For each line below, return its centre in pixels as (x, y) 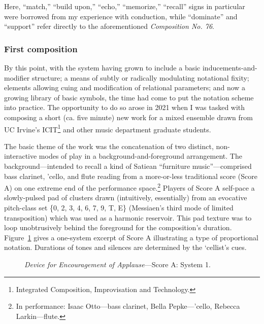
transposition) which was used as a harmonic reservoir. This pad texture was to (128, 217)
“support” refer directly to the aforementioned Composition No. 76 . (109, 26)
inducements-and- (230, 67)
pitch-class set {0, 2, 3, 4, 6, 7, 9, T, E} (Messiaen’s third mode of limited (119, 208)
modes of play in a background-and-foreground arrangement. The (140, 156)
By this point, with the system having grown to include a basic (102, 67)
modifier (17, 77)
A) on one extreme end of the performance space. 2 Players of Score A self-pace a (129, 187)
